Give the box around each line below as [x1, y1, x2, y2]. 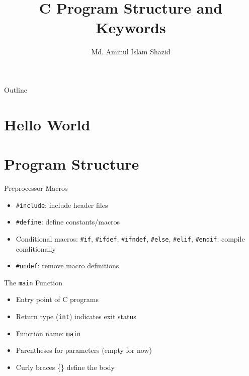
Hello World [4, 114, 91, 134]
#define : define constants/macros [16, 216, 120, 227]
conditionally [16, 243, 56, 254]
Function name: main [16, 328, 81, 338]
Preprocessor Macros [4, 183, 68, 193]
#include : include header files [16, 199, 108, 210]
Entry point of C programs [16, 294, 99, 305]
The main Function [4, 277, 62, 287]
